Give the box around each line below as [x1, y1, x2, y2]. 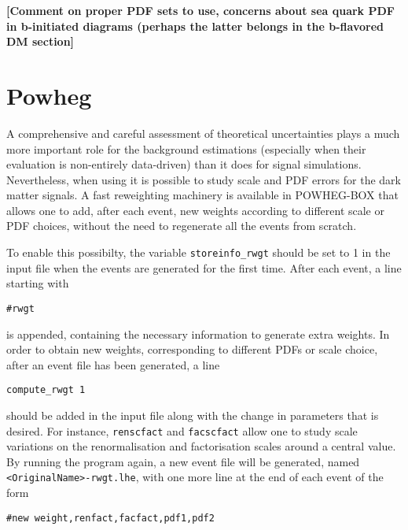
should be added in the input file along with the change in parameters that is [6, 407, 379, 423]
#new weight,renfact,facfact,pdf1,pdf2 [6, 512, 215, 524]
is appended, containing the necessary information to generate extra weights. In [6, 325, 390, 342]
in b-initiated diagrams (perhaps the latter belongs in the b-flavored [6, 17, 384, 34]
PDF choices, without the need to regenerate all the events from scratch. [6, 217, 357, 234]
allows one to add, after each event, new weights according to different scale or [6, 202, 384, 218]
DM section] [6, 33, 75, 50]
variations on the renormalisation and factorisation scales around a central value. [6, 438, 396, 454]
